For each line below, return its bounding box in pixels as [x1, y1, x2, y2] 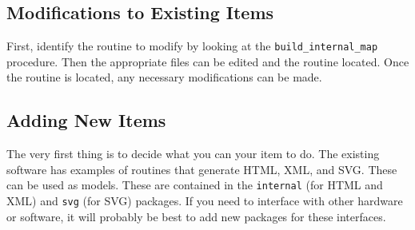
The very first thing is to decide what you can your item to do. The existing [6, 145, 380, 162]
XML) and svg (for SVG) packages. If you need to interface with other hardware [6, 192, 403, 209]
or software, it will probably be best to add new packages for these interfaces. [6, 208, 386, 224]
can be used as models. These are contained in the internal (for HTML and [6, 176, 383, 193]
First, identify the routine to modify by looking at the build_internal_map [6, 38, 378, 54]
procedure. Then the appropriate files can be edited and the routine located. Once [6, 53, 409, 69]
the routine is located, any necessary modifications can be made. [6, 69, 322, 85]
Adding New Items [6, 108, 166, 133]
